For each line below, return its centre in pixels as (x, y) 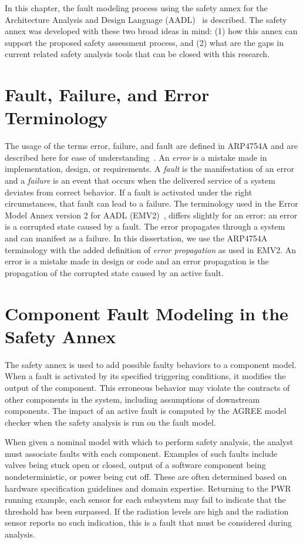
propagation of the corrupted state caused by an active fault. (114, 272)
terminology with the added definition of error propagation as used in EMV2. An (150, 249)
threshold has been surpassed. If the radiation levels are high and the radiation (147, 511)
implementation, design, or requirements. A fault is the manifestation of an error (149, 169)
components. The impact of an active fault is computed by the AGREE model (146, 411)
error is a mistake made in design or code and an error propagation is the (137, 261)
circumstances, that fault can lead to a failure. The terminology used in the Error (151, 203)
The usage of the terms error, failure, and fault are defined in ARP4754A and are (151, 146)
